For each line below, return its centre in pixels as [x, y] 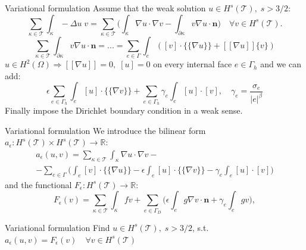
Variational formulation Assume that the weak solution [105, 8]
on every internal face [193, 64]
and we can [281, 64]
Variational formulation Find [57, 227]
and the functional [38, 184]
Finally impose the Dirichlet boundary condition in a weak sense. [124, 110]
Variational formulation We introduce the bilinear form [105, 130]
